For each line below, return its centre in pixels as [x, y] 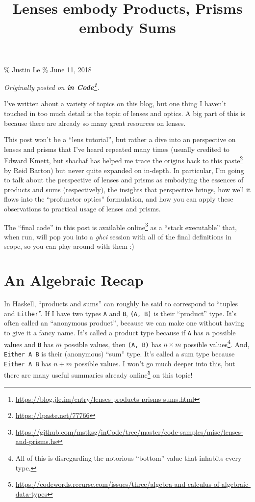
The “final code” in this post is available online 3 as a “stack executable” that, [120, 226]
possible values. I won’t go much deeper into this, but [155, 363]
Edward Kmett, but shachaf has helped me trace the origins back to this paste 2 [124, 160]
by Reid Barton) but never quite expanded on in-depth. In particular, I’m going [124, 170]
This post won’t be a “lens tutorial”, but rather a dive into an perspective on [120, 139]
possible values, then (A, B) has [113, 344]
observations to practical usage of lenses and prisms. [82, 208]
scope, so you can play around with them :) [69, 246]
